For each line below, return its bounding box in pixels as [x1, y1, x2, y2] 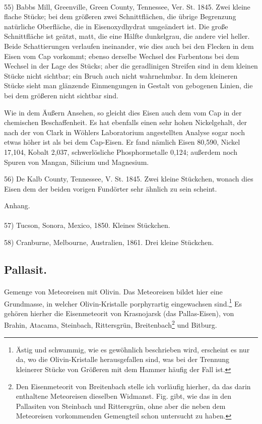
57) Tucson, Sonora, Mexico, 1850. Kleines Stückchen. [4, 220, 170, 230]
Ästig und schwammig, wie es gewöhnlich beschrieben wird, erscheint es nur [16, 344, 250, 354]
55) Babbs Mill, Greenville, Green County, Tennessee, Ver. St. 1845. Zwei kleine [4, 1, 250, 12]
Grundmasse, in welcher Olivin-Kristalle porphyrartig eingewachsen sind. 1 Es [4, 296, 242, 309]
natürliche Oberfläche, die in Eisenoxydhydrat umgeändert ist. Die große [4, 21, 228, 31]
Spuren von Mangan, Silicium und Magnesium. [4, 156, 149, 167]
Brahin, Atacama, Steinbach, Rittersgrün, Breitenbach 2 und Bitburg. [4, 318, 217, 330]
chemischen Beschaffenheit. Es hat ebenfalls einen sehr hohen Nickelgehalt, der [4, 117, 247, 128]
